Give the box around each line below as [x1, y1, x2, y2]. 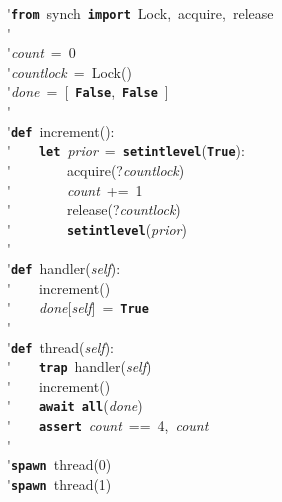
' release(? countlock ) [7, 199, 181, 220]
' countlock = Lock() [7, 61, 132, 82]
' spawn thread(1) [7, 474, 112, 494]
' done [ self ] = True [7, 297, 149, 318]
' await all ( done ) [7, 395, 143, 416]
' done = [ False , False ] [7, 81, 169, 102]
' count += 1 [7, 179, 143, 200]
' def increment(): [7, 120, 115, 141]
